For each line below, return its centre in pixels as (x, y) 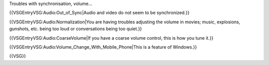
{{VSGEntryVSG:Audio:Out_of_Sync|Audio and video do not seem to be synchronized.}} (99, 13)
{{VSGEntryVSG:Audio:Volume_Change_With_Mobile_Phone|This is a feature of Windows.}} (103, 47)
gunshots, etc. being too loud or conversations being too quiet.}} (75, 29)
